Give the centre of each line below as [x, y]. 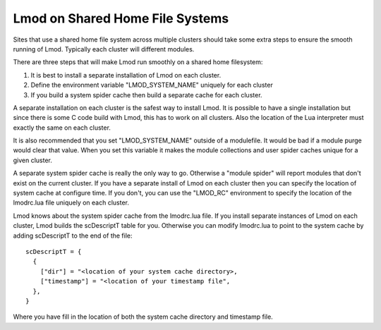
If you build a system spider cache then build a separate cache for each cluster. [146, 94]
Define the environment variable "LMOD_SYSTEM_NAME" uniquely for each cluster [152, 85]
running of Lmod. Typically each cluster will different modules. [104, 49]
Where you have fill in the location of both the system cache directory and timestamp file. [143, 317]
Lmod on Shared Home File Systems [121, 18]
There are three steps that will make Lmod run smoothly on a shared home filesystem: [138, 62]
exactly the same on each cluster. [62, 128]
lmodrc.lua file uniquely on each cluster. [71, 203]
